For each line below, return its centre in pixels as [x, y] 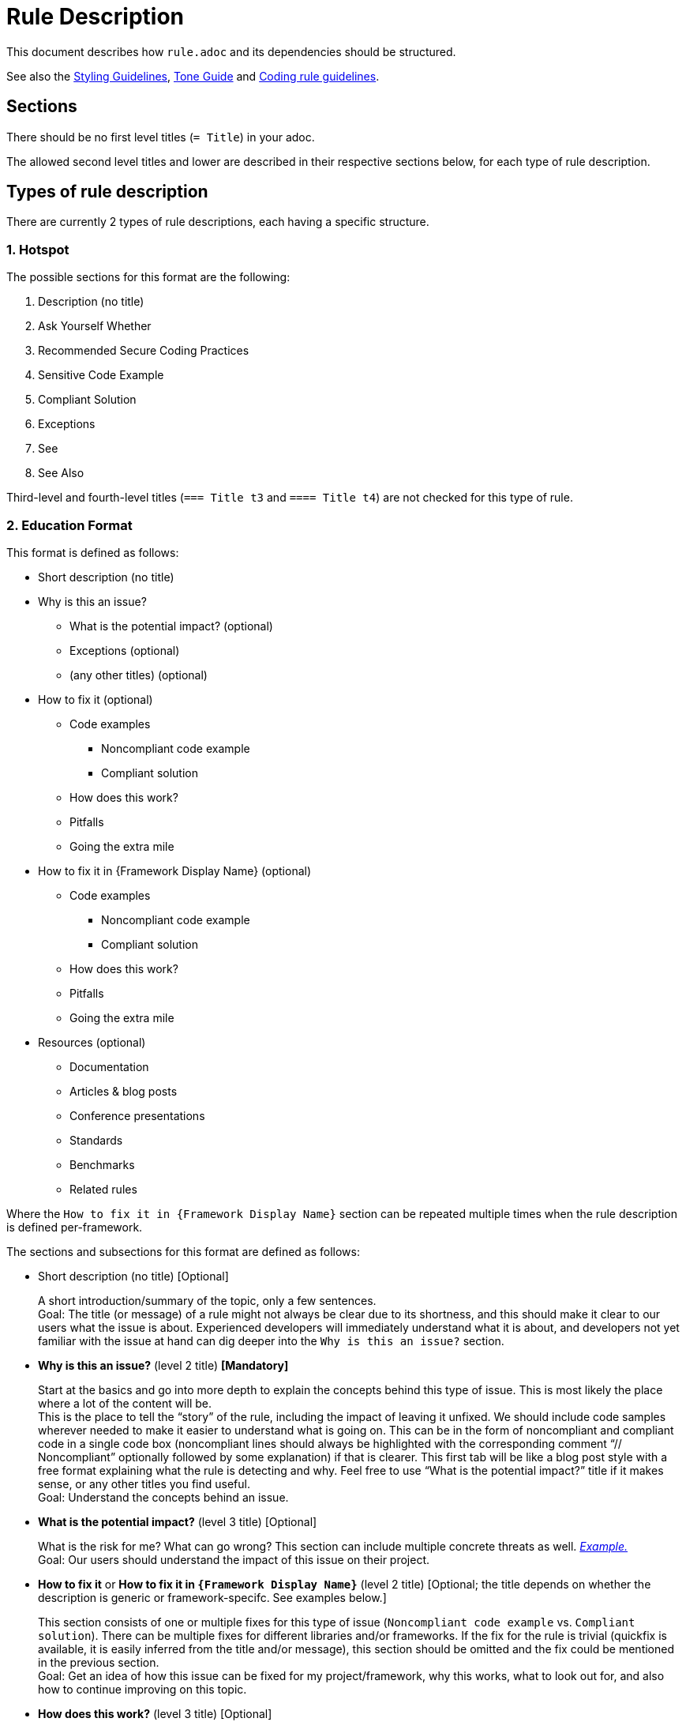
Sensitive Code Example [101, 375]
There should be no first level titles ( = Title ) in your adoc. [161, 137]
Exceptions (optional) [125, 650]
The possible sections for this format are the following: [148, 277]
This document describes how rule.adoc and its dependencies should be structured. [231, 51]
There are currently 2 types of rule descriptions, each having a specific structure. [218, 222]
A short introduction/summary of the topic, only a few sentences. [207, 1300]
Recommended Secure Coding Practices [144, 351]
